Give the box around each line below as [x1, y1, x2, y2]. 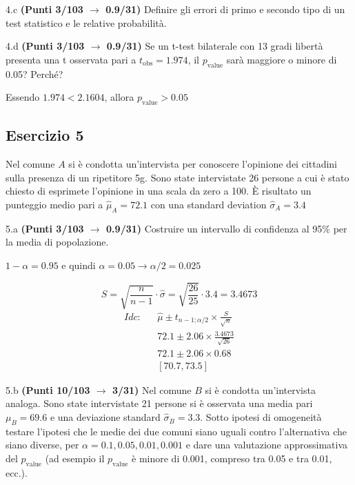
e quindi [61, 257, 96, 272]
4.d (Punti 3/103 [6, 39, 85, 53]
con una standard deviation [150, 197, 267, 211]
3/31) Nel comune [112, 382, 192, 397]
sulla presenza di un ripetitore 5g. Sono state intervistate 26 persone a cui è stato [6, 170, 349, 184]
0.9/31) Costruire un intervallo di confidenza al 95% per [106, 221, 347, 235]
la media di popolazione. [6, 235, 109, 249]
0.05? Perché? [6, 66, 63, 81]
